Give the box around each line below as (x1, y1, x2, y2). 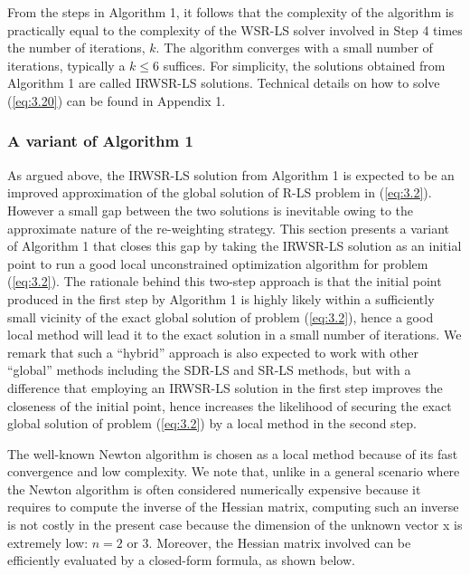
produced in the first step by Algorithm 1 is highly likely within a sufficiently (7, 289, 435, 308)
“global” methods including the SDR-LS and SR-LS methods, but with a (7, 360, 411, 379)
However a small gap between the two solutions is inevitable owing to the (7, 200, 414, 219)
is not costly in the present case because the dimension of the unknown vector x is (7, 515, 463, 534)
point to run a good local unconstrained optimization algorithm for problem (7, 254, 428, 273)
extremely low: (7, 532, 89, 551)
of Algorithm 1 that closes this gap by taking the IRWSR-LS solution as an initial (7, 236, 462, 255)
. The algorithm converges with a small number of (155, 38, 433, 57)
